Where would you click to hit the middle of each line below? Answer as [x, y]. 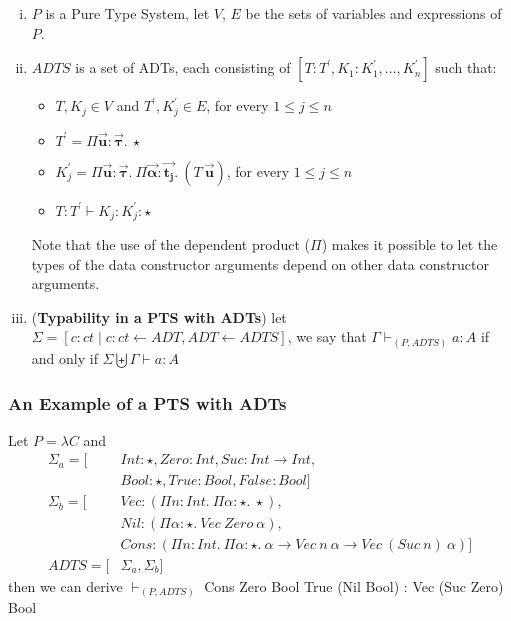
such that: [466, 67]
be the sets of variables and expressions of [373, 13]
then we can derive [65, 585]
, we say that [327, 336]
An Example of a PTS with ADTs [147, 402]
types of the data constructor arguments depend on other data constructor [260, 263]
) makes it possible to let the [409, 244]
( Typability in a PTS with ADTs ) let [159, 316]
